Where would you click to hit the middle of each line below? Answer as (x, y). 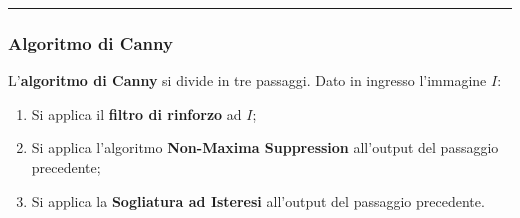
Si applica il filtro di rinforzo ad (136, 113)
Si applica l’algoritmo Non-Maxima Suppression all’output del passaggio (265, 147)
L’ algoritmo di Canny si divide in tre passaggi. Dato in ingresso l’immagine (247, 80)
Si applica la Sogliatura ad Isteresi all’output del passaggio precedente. (258, 200)
